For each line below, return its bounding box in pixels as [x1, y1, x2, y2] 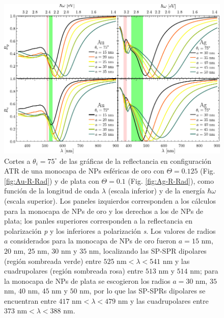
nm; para [190, 265, 218, 276]
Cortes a [4, 155, 31, 166]
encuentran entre [4, 295, 57, 306]
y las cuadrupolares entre [130, 295, 209, 306]
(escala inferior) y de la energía [108, 185, 205, 196]
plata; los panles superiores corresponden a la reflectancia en [4, 215, 193, 226]
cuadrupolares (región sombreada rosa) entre [4, 265, 144, 276]
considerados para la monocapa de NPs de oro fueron [10, 235, 177, 246]
